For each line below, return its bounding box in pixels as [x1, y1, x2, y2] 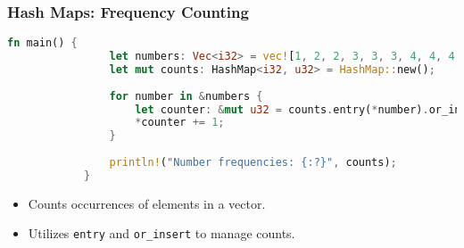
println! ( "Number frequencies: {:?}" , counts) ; [109, 156, 397, 169]
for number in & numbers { [109, 89, 263, 103]
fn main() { [7, 37, 78, 50]
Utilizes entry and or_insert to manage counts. [28, 224, 295, 243]
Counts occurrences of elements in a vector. [28, 194, 266, 212]
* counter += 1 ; [135, 116, 225, 129]
